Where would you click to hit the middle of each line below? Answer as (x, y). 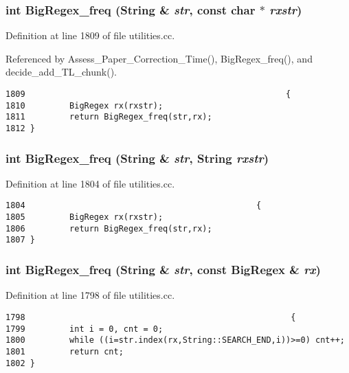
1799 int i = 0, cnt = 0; (85, 329)
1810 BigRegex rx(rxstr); (85, 105)
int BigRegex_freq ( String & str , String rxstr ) (137, 158)
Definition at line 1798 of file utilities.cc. (90, 295)
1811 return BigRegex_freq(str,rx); (109, 117)
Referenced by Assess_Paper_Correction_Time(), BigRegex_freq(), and (159, 58)
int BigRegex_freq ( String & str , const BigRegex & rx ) (163, 269)
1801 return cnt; (65, 351)
